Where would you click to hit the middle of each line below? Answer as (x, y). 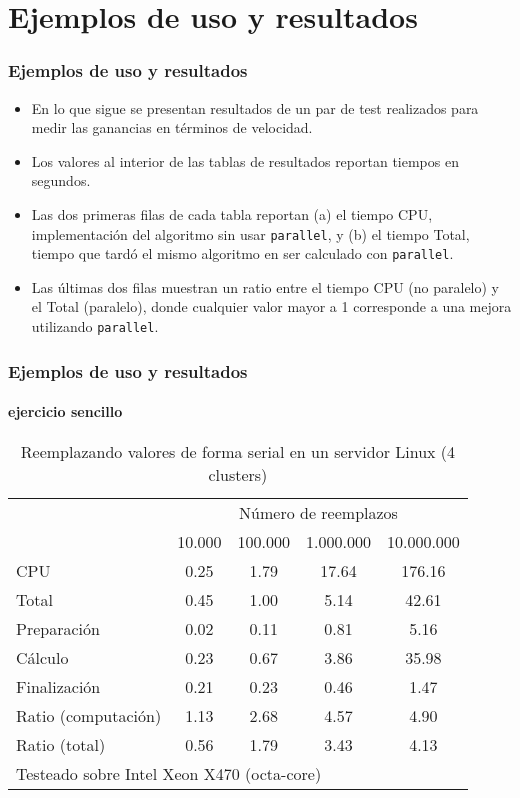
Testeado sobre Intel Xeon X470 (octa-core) (169, 774)
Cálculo (42, 658)
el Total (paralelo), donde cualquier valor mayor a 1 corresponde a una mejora (271, 306)
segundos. (61, 180)
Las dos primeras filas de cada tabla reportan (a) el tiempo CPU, (232, 213)
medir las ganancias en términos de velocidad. (172, 127)
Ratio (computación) (89, 716)
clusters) (238, 475)
